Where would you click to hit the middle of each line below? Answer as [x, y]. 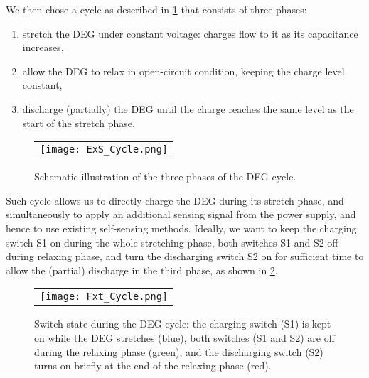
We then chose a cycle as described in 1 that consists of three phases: [156, 9]
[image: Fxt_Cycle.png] [104, 297]
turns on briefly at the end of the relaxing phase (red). [153, 366]
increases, [43, 47]
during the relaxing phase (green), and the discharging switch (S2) [179, 351]
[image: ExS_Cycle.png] [104, 150]
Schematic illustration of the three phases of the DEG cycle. [165, 177]
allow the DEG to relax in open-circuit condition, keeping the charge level [183, 71]
